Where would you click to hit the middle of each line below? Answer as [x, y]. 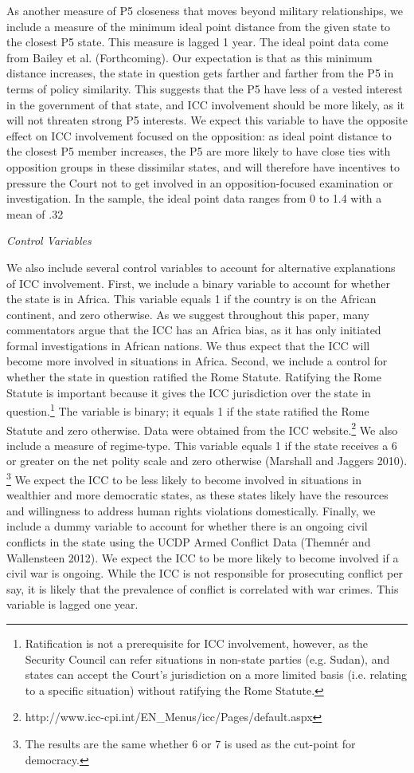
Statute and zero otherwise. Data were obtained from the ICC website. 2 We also [202, 428]
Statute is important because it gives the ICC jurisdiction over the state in [189, 392]
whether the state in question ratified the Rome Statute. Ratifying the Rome [194, 377]
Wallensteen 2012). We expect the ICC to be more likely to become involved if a [203, 557]
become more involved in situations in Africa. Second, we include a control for [197, 361]
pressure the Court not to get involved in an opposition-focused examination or [200, 182]
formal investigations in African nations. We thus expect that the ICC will [188, 345]
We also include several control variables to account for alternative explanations [201, 267]
